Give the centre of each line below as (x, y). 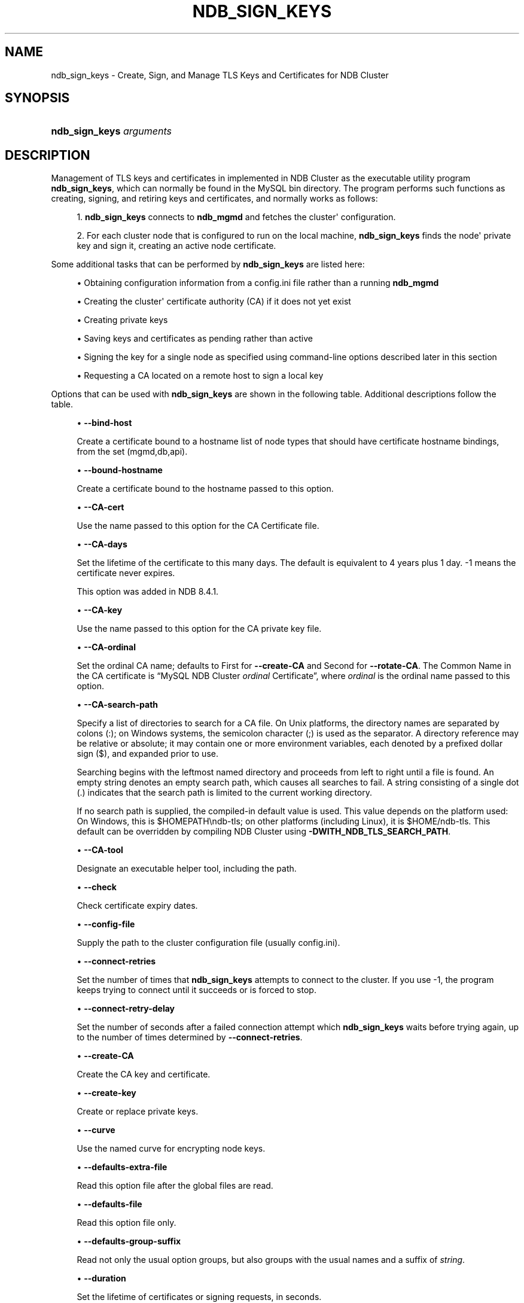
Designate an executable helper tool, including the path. (187, 869)
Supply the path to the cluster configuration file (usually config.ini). (208, 943)
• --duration (101, 1278)
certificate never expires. (126, 573)
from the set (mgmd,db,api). (132, 452)
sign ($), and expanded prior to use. (147, 754)
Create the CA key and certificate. (144, 1074)
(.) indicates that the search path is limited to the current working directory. (224, 793)
